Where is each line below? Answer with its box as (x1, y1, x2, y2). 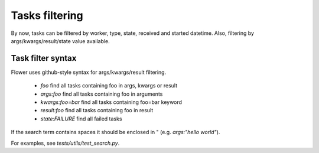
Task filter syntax (11, 53, 77, 63)
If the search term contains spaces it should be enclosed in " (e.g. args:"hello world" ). (11, 129, 220, 136)
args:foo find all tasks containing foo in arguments (40, 90, 163, 97)
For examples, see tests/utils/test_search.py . (11, 139, 120, 147)
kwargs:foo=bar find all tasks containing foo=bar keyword (40, 99, 183, 106)
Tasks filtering (11, 9, 83, 22)
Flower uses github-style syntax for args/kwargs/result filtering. (11, 69, 167, 76)
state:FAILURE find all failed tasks (40, 115, 122, 122)
